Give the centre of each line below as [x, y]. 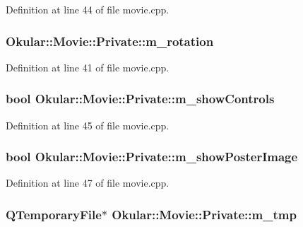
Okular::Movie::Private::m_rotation [110, 41]
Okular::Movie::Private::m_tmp [204, 214]
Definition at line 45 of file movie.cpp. [88, 125]
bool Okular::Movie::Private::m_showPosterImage [152, 157]
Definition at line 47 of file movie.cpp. [88, 183]
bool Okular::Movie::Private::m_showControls [140, 99]
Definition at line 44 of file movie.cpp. [88, 9]
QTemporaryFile [54, 214]
